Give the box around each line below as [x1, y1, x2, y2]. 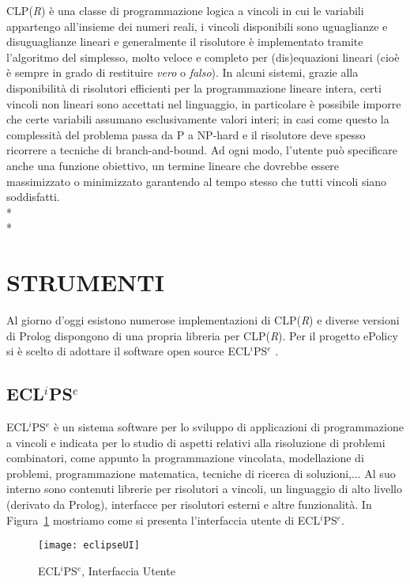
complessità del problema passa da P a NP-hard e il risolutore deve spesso [6, 126, 366, 142]
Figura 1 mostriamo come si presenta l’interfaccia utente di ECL [6, 511, 321, 528]
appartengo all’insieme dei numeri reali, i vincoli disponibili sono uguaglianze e [6, 17, 388, 34]
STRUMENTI [6, 266, 164, 298]
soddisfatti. [6, 188, 60, 205]
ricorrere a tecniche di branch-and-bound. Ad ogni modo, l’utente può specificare [6, 142, 398, 158]
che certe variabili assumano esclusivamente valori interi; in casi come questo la [6, 111, 389, 127]
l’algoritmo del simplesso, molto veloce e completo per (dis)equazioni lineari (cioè [6, 48, 400, 65]
